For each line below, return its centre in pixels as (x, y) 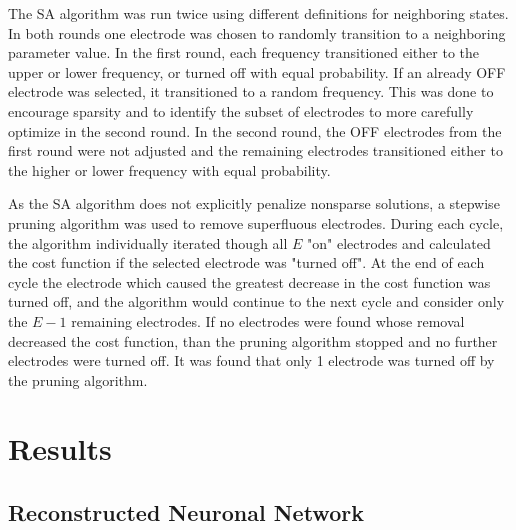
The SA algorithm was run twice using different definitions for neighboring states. (258, 13)
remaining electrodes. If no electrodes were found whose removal (268, 320)
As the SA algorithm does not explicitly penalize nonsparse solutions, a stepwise (254, 203)
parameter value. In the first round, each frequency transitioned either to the (244, 52)
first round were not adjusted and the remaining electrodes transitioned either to (255, 150)
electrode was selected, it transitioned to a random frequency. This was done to (251, 91)
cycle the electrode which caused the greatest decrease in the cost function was (249, 281)
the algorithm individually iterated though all (148, 242)
